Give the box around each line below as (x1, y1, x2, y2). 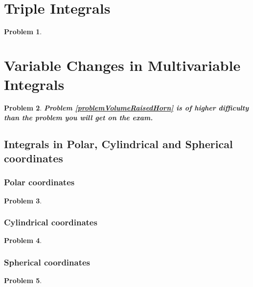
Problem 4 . (4, 235, 42, 245)
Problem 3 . (4, 195, 42, 205)
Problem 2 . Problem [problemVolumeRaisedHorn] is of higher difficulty (4, 103, 249, 113)
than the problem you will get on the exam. (4, 112, 153, 122)
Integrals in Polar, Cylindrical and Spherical (4, 136, 233, 151)
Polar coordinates (4, 176, 75, 188)
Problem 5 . (4, 275, 42, 286)
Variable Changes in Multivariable (4, 55, 241, 75)
